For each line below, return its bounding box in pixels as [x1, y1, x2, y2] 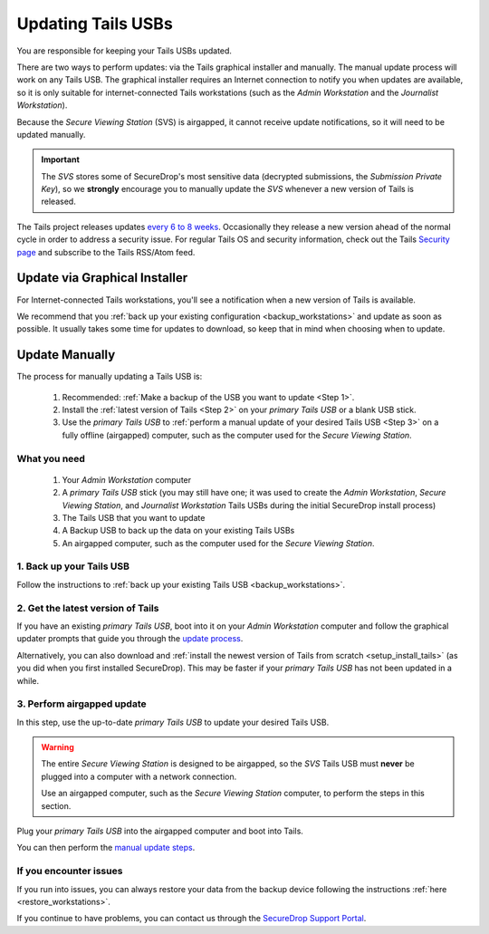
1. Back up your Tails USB [16, 560, 130, 573]
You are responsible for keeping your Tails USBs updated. [16, 45, 233, 56]
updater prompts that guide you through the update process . [16, 633, 244, 644]
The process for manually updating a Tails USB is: [16, 371, 203, 382]
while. [16, 675, 40, 686]
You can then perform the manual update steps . [16, 843, 196, 853]
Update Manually [16, 347, 116, 362]
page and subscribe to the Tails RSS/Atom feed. [16, 246, 196, 257]
